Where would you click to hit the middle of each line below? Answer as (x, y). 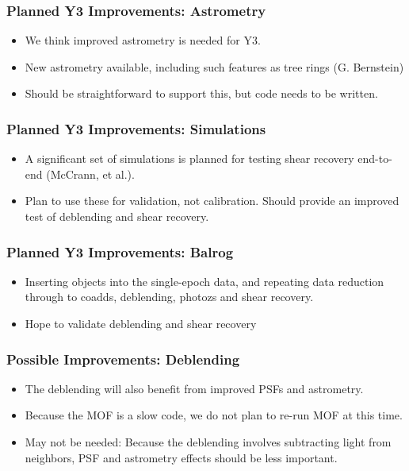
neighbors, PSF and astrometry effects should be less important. (181, 457)
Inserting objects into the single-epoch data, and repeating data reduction (204, 281)
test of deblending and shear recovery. (117, 216)
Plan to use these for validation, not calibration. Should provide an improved (212, 201)
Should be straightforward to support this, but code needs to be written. (201, 93)
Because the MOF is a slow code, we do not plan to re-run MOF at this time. (214, 415)
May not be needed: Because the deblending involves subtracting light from (208, 442)
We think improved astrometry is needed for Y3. (143, 40)
